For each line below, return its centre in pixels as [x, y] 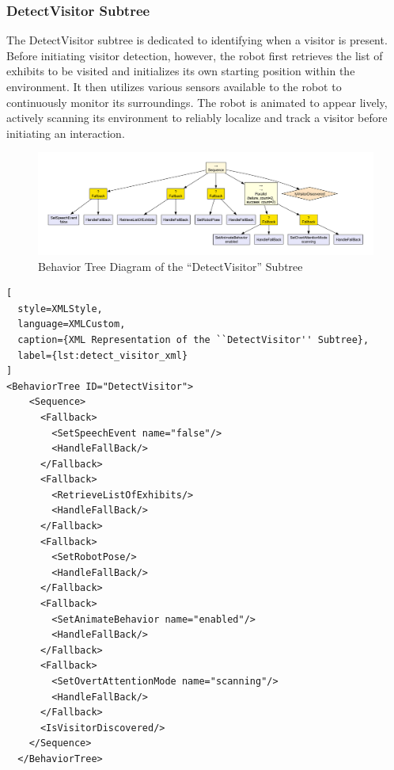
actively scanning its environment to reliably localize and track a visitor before [197, 118]
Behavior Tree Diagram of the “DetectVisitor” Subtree [170, 266]
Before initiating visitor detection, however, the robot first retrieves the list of [195, 55]
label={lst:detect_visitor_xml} [103, 355]
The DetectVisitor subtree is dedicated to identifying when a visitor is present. [197, 40]
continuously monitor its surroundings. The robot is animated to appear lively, [197, 102]
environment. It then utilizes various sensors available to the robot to [174, 86]
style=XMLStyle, [60, 309]
